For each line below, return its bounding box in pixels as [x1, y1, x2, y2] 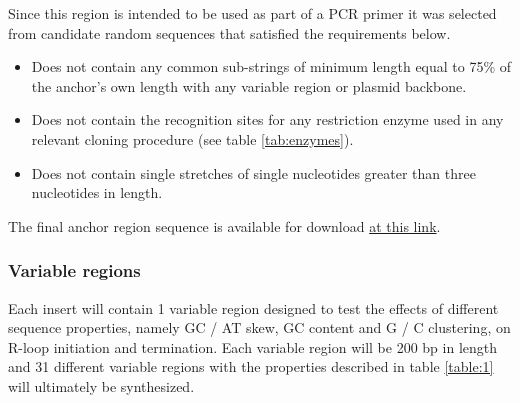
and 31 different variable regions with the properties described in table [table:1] [8, 356, 494, 377]
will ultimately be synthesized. [8, 375, 195, 396]
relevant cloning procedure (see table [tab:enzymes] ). [31, 128, 354, 149]
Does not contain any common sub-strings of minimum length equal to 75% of [31, 56, 512, 77]
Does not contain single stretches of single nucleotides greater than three [31, 162, 476, 183]
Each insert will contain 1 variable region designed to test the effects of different [8, 297, 499, 318]
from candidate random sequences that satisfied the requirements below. [8, 22, 451, 43]
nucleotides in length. [31, 182, 163, 203]
